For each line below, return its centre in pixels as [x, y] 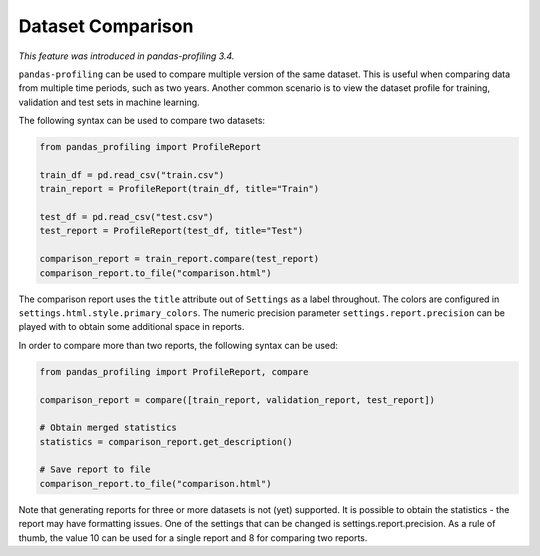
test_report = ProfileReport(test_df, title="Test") [171, 231]
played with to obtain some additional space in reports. [131, 327]
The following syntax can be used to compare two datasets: [141, 121]
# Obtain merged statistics [108, 428]
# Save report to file [95, 469]
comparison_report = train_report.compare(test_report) [179, 259]
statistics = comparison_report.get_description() [166, 441]
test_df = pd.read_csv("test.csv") [126, 217]
